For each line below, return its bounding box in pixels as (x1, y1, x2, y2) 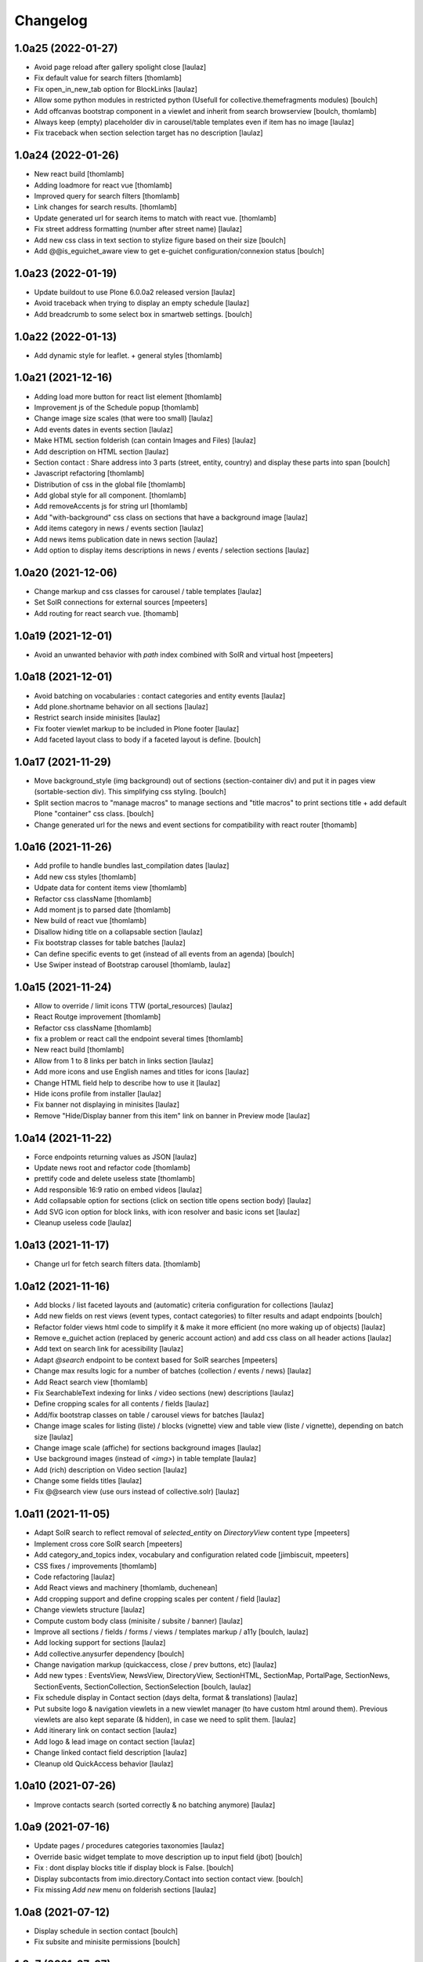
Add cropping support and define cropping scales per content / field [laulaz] (34, 1594, 281, 1603)
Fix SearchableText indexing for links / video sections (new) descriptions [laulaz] (34, 1388, 294, 1397)
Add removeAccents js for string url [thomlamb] (34, 501, 188, 511)
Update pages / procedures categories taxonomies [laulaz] (34, 1841, 225, 1851)
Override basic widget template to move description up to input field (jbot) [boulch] (34, 1852, 303, 1862)
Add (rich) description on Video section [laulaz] (34, 1464, 187, 1475)
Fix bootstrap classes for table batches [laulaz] (34, 938, 186, 947)
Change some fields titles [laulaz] (34, 1476, 143, 1486)
